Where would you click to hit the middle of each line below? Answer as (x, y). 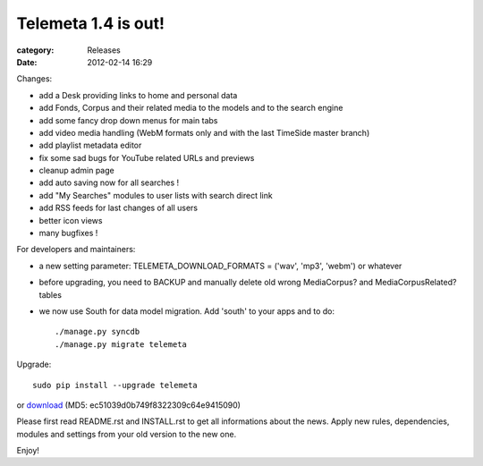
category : (35, 50)
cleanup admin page (77, 171)
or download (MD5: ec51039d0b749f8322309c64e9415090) (129, 405)
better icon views (71, 220)
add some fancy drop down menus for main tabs (128, 120)
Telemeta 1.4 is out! (91, 23)
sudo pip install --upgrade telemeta (115, 385)
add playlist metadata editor (90, 145)
